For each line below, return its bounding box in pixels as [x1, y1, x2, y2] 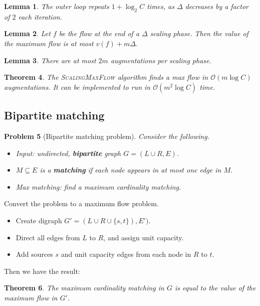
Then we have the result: [4, 265, 80, 276]
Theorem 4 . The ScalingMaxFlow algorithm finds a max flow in [4, 72, 208, 82]
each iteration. [18, 11, 62, 22]
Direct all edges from [16, 232, 80, 242]
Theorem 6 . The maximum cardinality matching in [4, 282, 164, 293]
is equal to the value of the [175, 282, 256, 293]
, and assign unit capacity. [103, 232, 184, 242]
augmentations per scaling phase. [110, 55, 211, 65]
